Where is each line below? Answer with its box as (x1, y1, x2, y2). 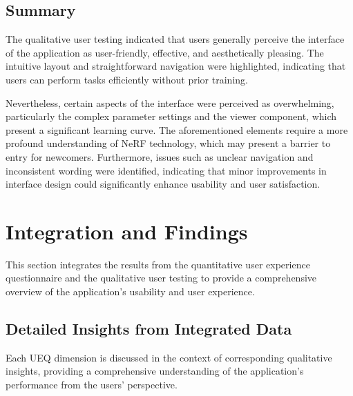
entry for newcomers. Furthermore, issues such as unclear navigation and (6, 149, 314, 164)
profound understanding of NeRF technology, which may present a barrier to (6, 136, 331, 150)
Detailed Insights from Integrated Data (6, 318, 292, 339)
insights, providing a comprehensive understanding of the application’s (6, 364, 304, 378)
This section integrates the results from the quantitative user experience (6, 257, 310, 271)
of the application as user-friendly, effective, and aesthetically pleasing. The (6, 45, 324, 59)
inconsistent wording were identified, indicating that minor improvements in (6, 163, 327, 177)
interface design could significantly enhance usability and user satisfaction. (6, 177, 321, 191)
